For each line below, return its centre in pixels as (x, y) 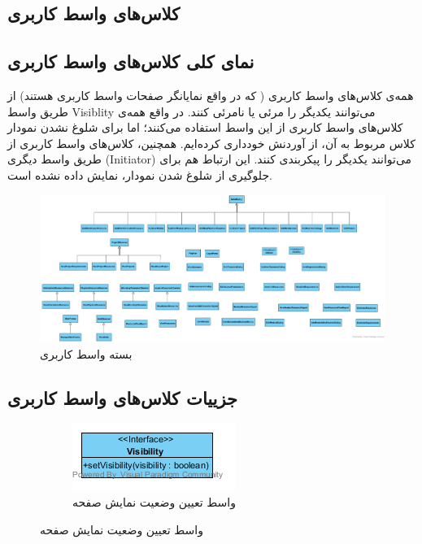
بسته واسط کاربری (86, 353)
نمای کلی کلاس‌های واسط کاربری (131, 61)
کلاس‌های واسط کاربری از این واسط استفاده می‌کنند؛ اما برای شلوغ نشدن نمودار (205, 127)
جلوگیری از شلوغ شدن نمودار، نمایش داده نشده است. (140, 174)
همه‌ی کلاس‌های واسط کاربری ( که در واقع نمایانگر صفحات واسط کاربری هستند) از (211, 95)
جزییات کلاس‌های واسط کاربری (123, 397)
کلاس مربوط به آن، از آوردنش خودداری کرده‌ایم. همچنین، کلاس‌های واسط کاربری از (211, 143)
